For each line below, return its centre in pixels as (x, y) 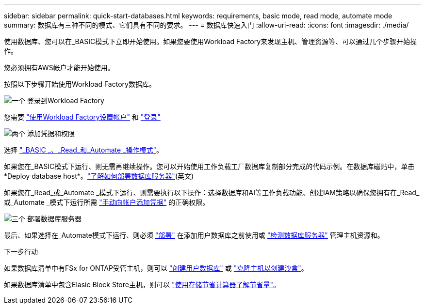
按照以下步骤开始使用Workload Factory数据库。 (80, 84)
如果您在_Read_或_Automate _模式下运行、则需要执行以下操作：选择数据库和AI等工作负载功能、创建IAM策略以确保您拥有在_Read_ (212, 192)
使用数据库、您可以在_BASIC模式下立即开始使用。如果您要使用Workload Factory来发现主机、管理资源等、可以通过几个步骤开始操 (211, 41)
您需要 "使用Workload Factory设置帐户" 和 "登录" (82, 117)
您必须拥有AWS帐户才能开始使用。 (59, 68)
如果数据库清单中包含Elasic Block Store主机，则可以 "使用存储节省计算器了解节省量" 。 (142, 285)
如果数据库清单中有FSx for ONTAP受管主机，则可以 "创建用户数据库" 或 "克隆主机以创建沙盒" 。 (156, 268)
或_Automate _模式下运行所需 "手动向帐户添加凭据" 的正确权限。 (107, 202)
